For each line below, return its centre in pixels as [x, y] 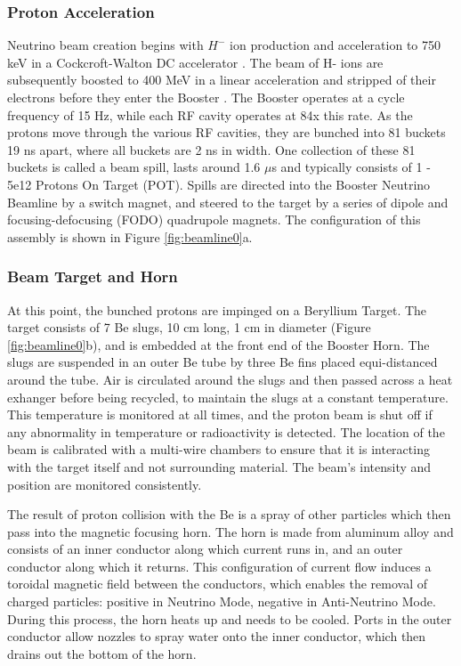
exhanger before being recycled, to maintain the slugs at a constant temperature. [228, 397]
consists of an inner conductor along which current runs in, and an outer [205, 549]
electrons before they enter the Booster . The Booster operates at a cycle [206, 97]
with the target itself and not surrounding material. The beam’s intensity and [219, 466]
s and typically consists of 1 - [351, 167]
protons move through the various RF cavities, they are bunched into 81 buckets [226, 132]
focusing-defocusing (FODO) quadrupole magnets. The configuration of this [214, 219]
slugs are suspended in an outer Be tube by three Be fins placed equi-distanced [222, 362]
